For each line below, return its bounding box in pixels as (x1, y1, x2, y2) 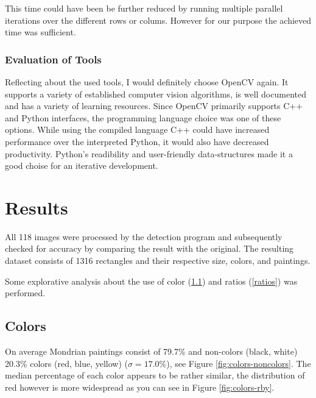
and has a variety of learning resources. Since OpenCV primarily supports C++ (5, 99, 303, 112)
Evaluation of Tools (5, 51, 102, 66)
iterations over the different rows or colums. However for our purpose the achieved (5, 13, 312, 26)
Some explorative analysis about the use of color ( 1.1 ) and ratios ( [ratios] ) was (5, 274, 298, 287)
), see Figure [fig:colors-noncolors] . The (166, 357, 311, 369)
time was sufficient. (5, 26, 76, 38)
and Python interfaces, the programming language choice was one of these (5, 111, 281, 124)
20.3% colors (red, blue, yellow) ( (5, 357, 128, 369)
